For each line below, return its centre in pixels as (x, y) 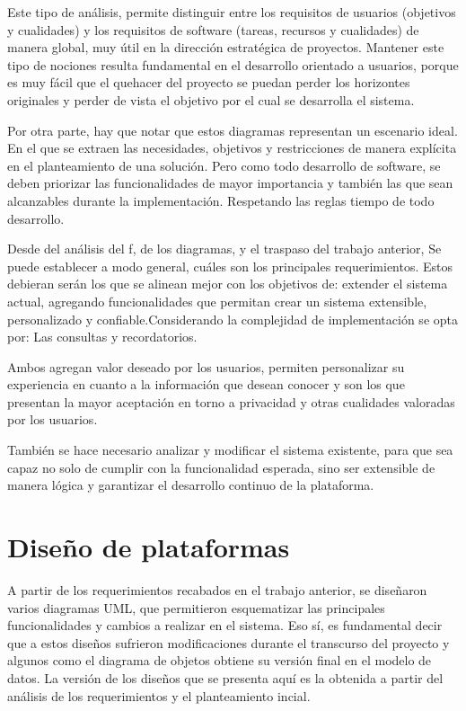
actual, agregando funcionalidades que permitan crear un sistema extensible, (217, 301)
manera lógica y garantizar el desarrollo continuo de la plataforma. (191, 485)
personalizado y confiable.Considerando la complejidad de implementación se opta (233, 319)
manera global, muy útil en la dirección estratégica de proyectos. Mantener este (226, 47)
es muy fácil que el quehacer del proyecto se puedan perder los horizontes (209, 82)
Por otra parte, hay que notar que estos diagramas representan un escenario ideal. (233, 130)
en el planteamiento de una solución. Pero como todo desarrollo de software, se (224, 165)
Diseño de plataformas (149, 547)
